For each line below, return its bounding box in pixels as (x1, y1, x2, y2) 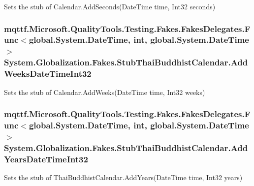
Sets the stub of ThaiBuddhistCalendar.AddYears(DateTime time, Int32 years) (4, 172, 243, 182)
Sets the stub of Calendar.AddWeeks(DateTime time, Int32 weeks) (4, 87, 205, 97)
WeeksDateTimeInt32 (4, 67, 92, 80)
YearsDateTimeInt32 (4, 153, 88, 165)
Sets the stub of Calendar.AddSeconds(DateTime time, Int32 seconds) (4, 1, 216, 11)
